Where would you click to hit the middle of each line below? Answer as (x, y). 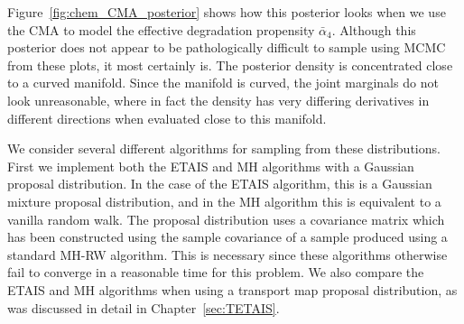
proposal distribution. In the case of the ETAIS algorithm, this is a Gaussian (220, 184)
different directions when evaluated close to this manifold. (167, 118)
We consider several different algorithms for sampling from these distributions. (224, 148)
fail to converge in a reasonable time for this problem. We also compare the (216, 272)
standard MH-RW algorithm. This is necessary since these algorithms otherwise (227, 254)
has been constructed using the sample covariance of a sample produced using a (227, 237)
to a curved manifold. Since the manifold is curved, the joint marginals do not (223, 83)
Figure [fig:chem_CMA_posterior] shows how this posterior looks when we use (227, 12)
